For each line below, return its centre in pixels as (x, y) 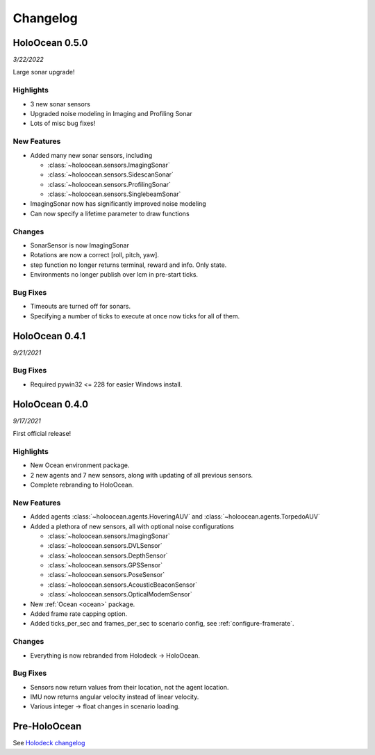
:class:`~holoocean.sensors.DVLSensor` (105, 546)
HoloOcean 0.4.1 (49, 336)
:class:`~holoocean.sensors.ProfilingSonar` (109, 184)
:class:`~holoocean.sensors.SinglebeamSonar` (114, 194)
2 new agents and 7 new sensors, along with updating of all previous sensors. (142, 475)
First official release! (42, 434)
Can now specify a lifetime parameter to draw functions (110, 213)
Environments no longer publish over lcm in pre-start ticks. (114, 275)
